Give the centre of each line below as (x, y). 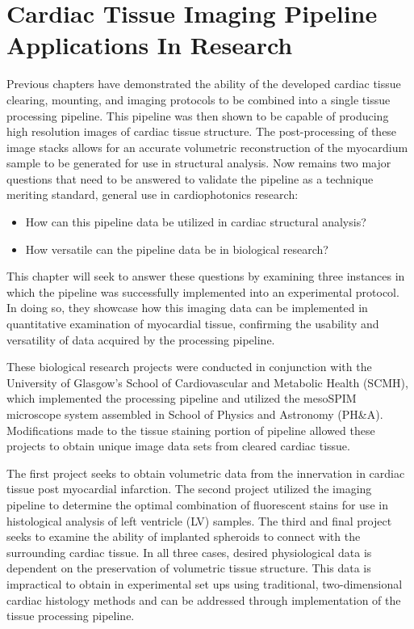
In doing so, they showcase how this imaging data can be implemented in (187, 308)
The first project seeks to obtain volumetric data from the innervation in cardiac (206, 473)
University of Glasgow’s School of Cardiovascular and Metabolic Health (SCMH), (207, 382)
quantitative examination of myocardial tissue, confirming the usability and (193, 324)
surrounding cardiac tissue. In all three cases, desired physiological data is (189, 552)
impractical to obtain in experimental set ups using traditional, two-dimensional (205, 583)
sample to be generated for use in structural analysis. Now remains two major (199, 163)
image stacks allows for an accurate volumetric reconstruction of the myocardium (207, 147)
